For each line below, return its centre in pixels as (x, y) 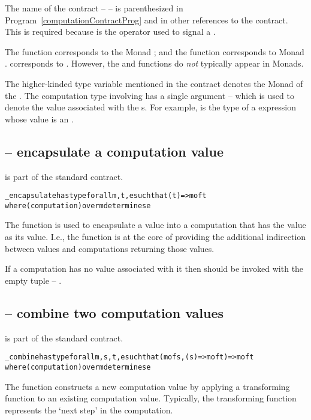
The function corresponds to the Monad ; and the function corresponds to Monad (155, 51)
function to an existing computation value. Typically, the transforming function (151, 398)
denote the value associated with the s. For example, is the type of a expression (151, 107)
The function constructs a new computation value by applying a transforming (147, 386)
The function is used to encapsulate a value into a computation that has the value (155, 225)
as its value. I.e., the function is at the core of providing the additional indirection (155, 237)
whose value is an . (39, 118)
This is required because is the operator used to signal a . (110, 31)
